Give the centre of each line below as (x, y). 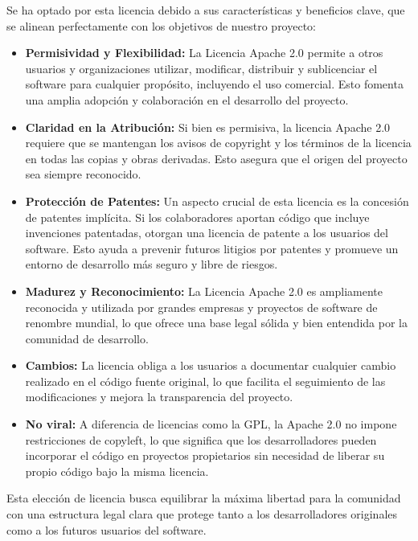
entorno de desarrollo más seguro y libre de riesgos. (152, 264)
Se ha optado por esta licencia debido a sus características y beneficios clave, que (206, 10)
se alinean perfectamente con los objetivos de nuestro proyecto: (161, 25)
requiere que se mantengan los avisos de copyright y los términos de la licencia (218, 143)
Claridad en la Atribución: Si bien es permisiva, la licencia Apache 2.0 (208, 127)
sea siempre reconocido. (83, 174)
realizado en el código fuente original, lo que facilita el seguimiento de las (205, 381)
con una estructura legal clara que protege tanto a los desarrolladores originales (202, 514)
